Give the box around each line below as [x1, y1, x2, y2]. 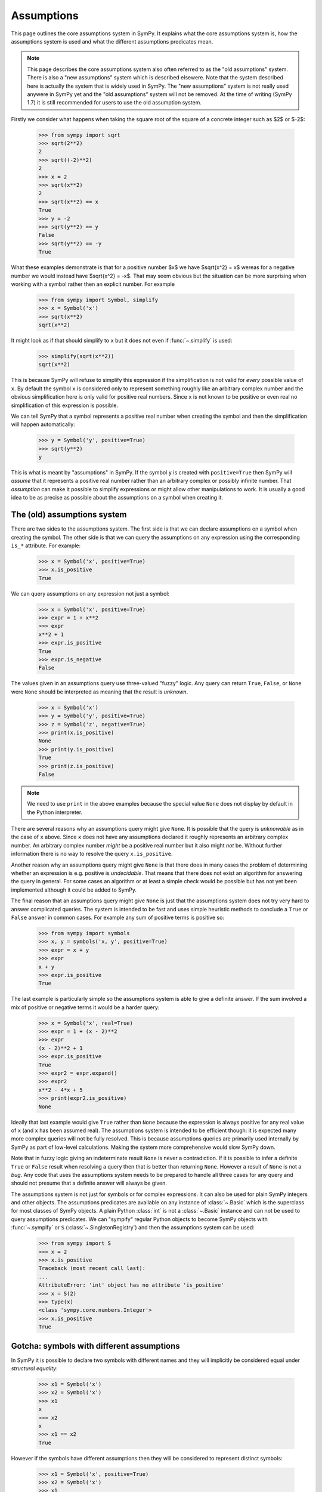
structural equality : [11, 1365, 58, 1372]
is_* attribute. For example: [11, 542, 80, 549]
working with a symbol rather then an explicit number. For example [11, 280, 175, 288]
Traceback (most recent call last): [38, 1265, 146, 1272]
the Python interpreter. [27, 809, 83, 816]
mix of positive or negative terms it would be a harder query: [11, 1003, 160, 1011]
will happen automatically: [11, 421, 76, 428]
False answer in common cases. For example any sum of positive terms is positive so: [11, 914, 225, 921]
